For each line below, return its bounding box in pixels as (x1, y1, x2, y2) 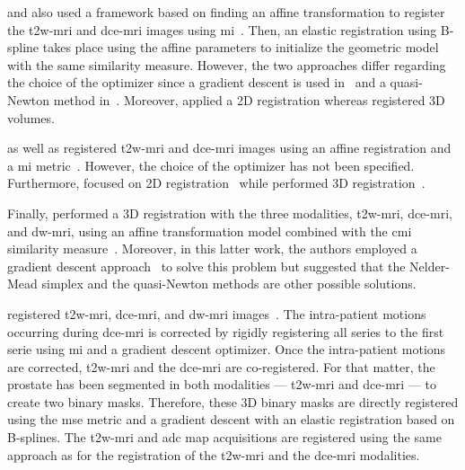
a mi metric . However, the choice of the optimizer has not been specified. (7, 155, 415, 174)
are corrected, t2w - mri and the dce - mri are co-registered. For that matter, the (7, 357, 435, 376)
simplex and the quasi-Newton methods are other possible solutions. (41, 274, 417, 293)
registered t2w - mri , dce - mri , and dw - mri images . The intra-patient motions (7, 304, 426, 323)
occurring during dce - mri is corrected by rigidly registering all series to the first (7, 322, 444, 341)
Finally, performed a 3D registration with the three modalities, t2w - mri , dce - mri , (7, 203, 452, 222)
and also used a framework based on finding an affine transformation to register (7, 3, 445, 21)
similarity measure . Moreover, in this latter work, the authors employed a (7, 239, 417, 258)
